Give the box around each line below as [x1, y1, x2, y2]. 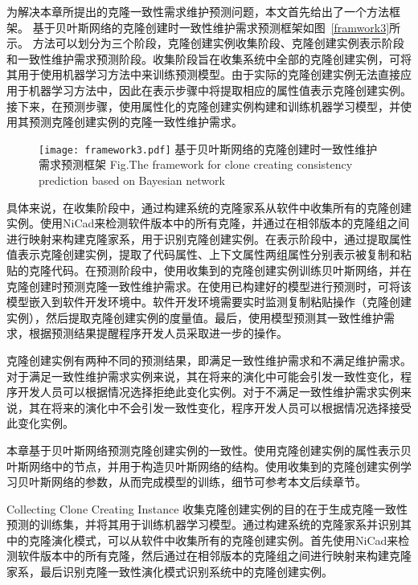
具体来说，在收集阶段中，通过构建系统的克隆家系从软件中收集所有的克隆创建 [6, 198, 412, 215]
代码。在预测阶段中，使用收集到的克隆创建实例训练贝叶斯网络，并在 [51, 261, 412, 278]
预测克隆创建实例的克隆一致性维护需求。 [28, 113, 243, 130]
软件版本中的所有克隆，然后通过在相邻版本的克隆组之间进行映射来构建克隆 [17, 547, 412, 564]
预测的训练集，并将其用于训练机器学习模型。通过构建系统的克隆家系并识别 [6, 516, 400, 533]
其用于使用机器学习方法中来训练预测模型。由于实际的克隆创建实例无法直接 [6, 66, 400, 83]
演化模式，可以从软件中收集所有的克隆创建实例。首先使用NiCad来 [51, 531, 399, 548]
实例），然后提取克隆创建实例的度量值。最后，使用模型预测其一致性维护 [6, 309, 383, 325]
